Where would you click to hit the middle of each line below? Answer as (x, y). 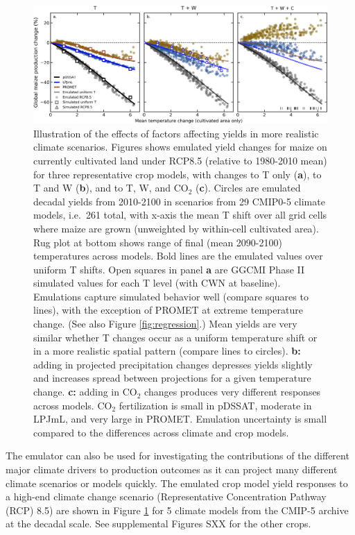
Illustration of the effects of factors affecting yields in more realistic (176, 133)
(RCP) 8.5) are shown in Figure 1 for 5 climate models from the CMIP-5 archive (177, 510)
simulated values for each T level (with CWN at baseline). (157, 283)
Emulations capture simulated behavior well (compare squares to (171, 296)
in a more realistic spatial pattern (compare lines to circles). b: (167, 351)
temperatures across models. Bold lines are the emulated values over (178, 256)
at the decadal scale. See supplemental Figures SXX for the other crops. (158, 524)
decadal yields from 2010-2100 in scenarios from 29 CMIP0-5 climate (179, 201)
